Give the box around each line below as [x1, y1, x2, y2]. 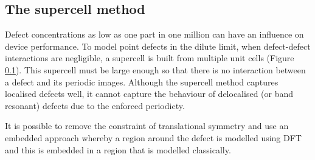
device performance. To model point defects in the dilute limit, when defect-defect [5, 39, 311, 52]
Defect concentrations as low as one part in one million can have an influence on [5, 28, 304, 41]
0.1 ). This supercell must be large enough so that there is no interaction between [5, 63, 306, 76]
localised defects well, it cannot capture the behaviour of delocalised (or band [5, 87, 294, 100]
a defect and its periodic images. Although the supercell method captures [5, 75, 279, 88]
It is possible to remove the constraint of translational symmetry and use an [5, 119, 289, 132]
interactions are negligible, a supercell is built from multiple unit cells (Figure [5, 52, 294, 64]
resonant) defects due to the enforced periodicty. [5, 99, 185, 112]
